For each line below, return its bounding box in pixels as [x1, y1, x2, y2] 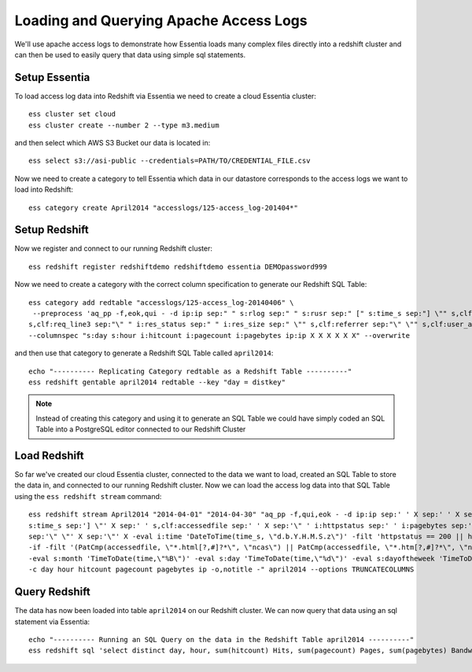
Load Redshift [14, 449, 84, 462]
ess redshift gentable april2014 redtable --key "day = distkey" [28, 378, 286, 387]
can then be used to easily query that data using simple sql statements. [14, 50, 246, 59]
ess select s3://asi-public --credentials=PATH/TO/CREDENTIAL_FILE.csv [28, 156, 311, 165]
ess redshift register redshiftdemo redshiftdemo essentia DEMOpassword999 [28, 262, 327, 271]
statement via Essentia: [14, 617, 90, 626]
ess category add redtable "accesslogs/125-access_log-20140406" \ [28, 298, 294, 307]
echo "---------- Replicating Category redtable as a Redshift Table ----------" [28, 366, 352, 376]
